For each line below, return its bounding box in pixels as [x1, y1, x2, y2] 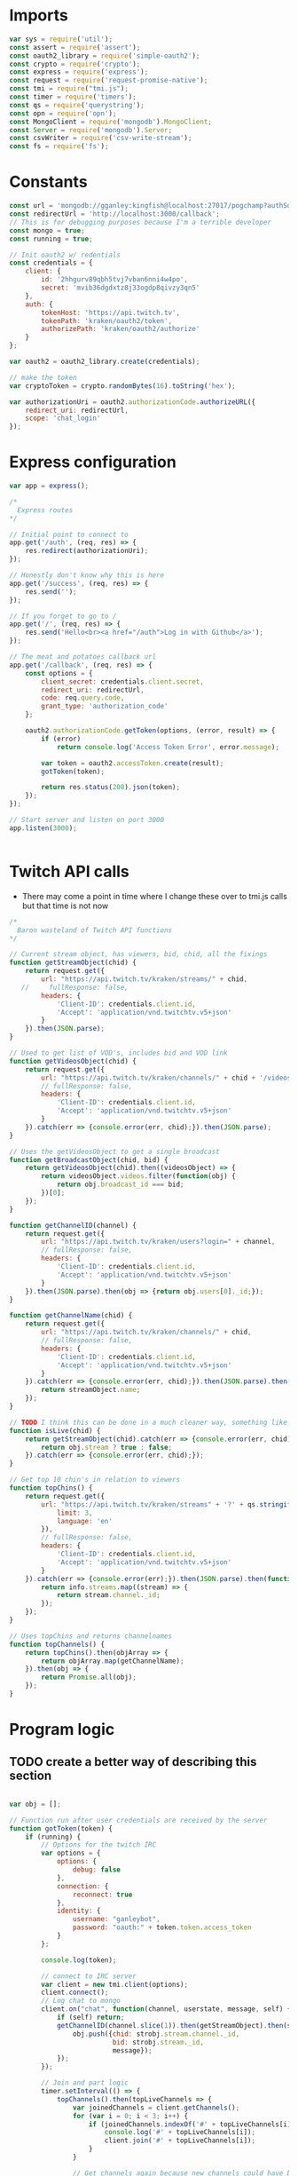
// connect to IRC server [41, 1972, 137, 1981]
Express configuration [9, 452, 177, 472]
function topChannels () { [9, 1640, 105, 1649]
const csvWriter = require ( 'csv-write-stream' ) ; [9, 134, 192, 143]
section [9, 1768, 51, 1784]
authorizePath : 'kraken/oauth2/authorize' [41, 325, 200, 334]
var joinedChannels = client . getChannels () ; [72, 2103, 240, 2112]
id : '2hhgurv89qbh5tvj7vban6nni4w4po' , [41, 275, 189, 284]
